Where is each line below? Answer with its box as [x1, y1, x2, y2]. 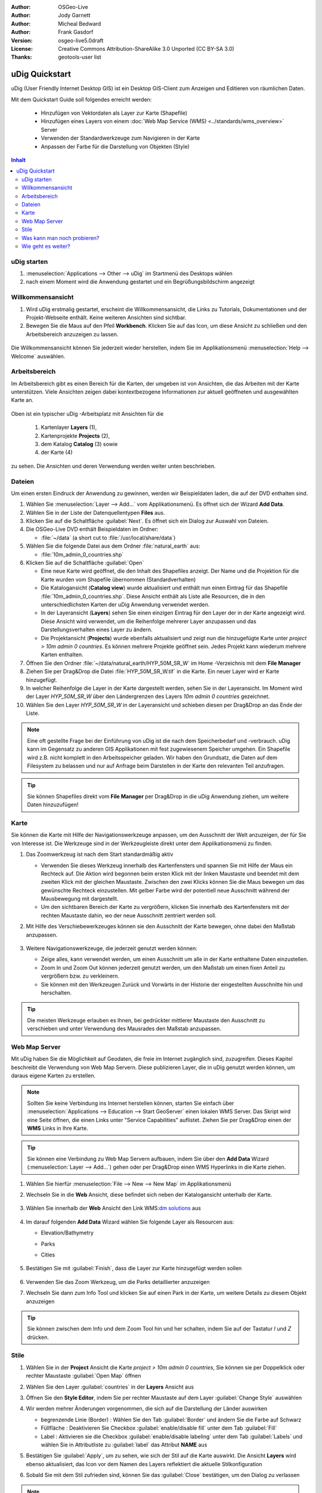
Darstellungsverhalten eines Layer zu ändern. [41, 626, 153, 633]
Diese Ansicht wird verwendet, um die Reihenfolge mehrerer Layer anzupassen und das [41, 618, 256, 625]
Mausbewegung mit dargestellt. [41, 895, 119, 902]
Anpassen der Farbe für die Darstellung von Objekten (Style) [41, 143, 190, 150]
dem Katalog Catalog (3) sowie [41, 441, 118, 447]
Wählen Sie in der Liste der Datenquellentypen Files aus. [26, 509, 165, 516]
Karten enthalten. [41, 651, 83, 658]
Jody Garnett [58, 12, 91, 19]
